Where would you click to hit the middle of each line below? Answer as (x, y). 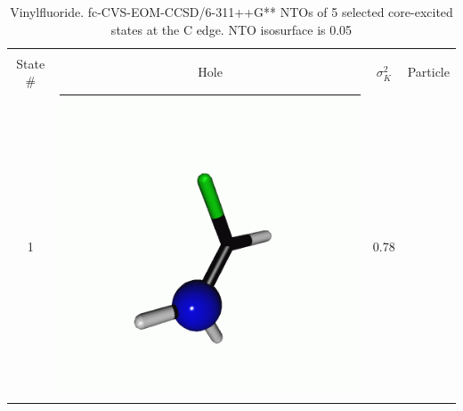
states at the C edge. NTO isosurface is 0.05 (231, 29)
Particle (428, 72)
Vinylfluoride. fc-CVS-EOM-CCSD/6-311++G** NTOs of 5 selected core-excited (231, 12)
